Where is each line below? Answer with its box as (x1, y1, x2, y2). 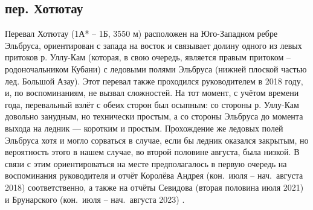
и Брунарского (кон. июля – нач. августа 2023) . (5, 192, 185, 205)
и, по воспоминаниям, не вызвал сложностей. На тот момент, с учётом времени (5, 86, 299, 99)
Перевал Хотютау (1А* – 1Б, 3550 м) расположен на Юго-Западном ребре (5, 27, 278, 40)
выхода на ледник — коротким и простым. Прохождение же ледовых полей (5, 121, 283, 134)
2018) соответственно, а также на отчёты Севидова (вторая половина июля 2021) (5, 180, 304, 193)
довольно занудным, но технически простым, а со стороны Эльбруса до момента (5, 110, 303, 122)
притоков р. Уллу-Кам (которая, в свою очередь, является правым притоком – (5, 51, 291, 63)
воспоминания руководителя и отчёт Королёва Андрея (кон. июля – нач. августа (5, 169, 303, 182)
